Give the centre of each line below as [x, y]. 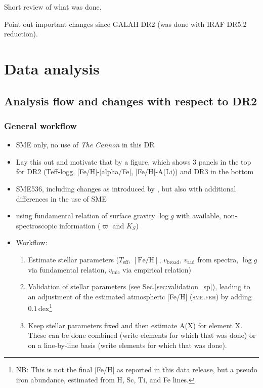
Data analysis [52, 68]
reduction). [21, 34]
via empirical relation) [157, 269]
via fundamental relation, [67, 269]
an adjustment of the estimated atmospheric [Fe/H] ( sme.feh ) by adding [140, 296]
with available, [199, 216]
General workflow [40, 125]
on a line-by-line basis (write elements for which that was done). [127, 345]
